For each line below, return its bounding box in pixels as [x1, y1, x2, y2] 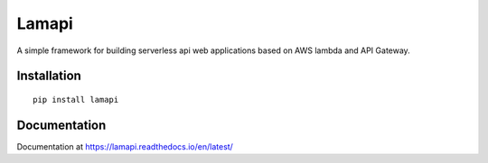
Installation [16, 68, 81, 84]
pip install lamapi [33, 95, 119, 104]
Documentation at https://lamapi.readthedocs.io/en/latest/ [16, 140, 234, 152]
